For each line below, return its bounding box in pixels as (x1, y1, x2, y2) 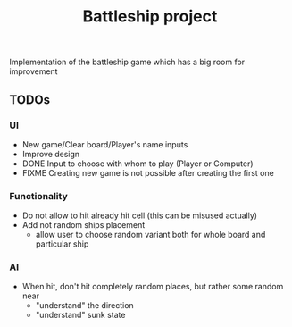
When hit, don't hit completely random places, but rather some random (21, 281, 284, 292)
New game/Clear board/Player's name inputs (21, 138, 188, 149)
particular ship (35, 239, 89, 249)
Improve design (21, 148, 80, 159)
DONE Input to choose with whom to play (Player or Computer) (21, 158, 254, 169)
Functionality (9, 189, 69, 202)
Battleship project (82, 6, 218, 27)
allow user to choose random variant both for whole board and (35, 230, 266, 240)
